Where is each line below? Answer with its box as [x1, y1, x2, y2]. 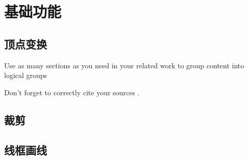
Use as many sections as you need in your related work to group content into [4, 60, 244, 70]
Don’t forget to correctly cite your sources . [4, 87, 140, 97]
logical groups [4, 70, 47, 81]
